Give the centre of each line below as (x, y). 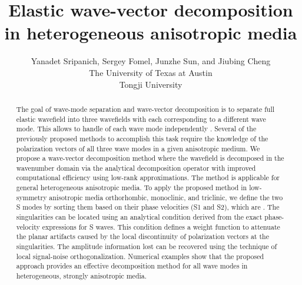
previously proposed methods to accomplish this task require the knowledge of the (142, 138)
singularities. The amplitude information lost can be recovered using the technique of (147, 246)
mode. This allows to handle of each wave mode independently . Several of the (136, 129)
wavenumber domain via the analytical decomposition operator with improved (136, 168)
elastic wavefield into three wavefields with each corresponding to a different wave (141, 119)
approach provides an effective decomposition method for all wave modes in (132, 266)
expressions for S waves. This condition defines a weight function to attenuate (161, 226)
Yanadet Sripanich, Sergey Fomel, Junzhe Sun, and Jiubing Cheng (151, 61)
